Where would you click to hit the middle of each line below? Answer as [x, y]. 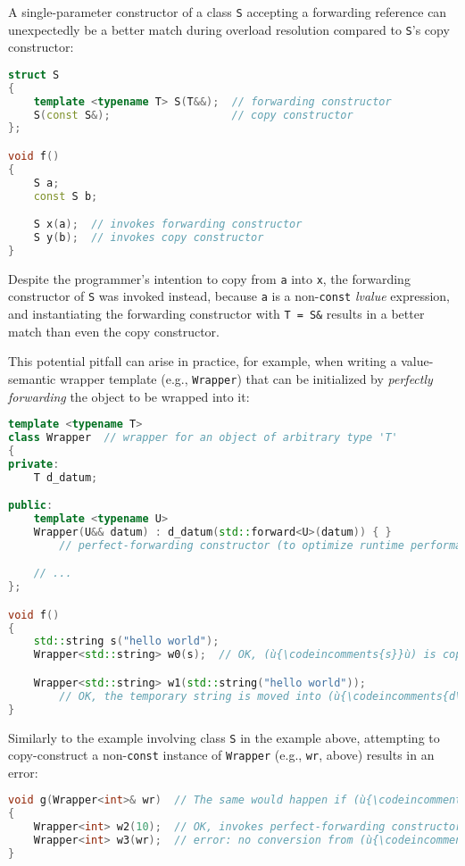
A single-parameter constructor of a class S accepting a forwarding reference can [228, 12]
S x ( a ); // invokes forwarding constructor [168, 225]
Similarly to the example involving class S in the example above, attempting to [224, 737]
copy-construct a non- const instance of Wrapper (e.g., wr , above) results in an [221, 755]
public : [31, 506]
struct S [34, 75]
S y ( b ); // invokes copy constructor [149, 237]
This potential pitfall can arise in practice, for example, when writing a [203, 361]
